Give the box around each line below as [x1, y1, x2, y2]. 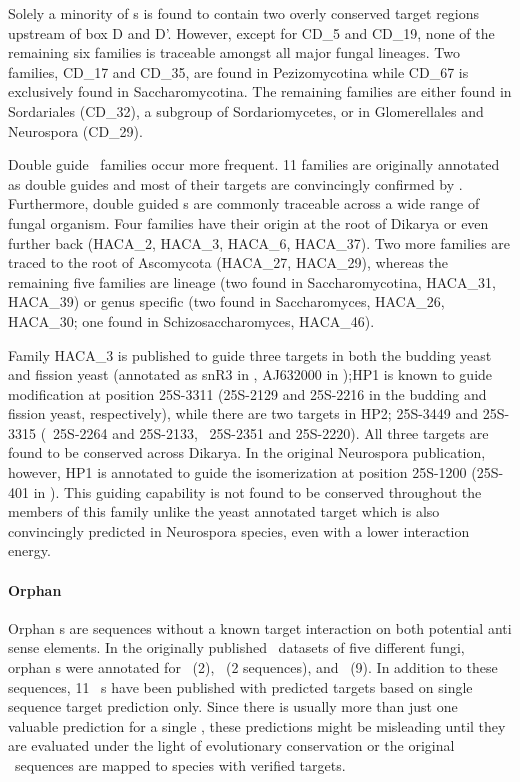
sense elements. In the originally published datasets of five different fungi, [8, 637, 465, 658]
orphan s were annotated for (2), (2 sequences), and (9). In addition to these [8, 657, 498, 678]
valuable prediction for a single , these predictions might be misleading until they [8, 715, 506, 736]
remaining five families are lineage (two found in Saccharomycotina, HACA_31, [8, 271, 496, 292]
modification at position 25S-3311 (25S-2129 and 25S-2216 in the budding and [8, 383, 487, 404]
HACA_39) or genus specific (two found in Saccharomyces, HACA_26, [8, 291, 445, 312]
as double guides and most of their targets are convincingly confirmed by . [8, 173, 463, 194]
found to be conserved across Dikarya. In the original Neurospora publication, [8, 442, 486, 463]
